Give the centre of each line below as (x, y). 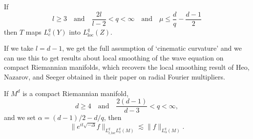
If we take (19, 48)
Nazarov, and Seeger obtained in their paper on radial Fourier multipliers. (115, 77)
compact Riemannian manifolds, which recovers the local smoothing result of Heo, (127, 67)
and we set (20, 117)
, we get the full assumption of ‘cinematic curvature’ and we (152, 48)
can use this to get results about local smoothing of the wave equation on (114, 57)
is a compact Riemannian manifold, (76, 93)
